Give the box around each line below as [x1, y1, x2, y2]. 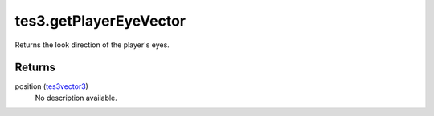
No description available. [35, 93, 118, 102]
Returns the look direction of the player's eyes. [14, 40, 170, 50]
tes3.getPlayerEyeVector [14, 12, 186, 30]
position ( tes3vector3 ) [14, 82, 88, 91]
